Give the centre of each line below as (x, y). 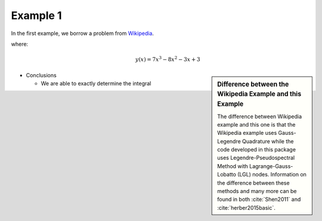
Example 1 (36, 15)
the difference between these (253, 183)
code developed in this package (257, 150)
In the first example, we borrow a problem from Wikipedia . (83, 33)
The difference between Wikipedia (260, 116)
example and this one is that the (256, 124)
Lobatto (227, 175)
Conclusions (41, 75)
